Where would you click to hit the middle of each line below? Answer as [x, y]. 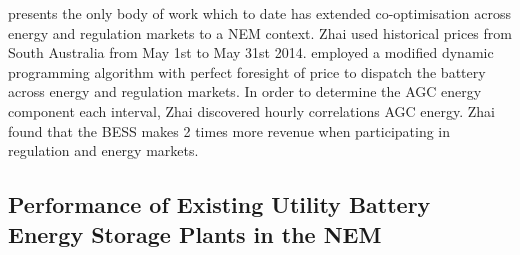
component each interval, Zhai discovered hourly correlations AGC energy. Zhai [251, 110]
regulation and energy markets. [103, 150]
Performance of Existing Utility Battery [219, 204]
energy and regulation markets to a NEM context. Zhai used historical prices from [260, 32]
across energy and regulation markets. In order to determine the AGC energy [245, 91]
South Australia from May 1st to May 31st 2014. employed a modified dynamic [251, 52]
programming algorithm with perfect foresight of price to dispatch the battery [247, 71]
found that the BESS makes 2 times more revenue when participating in [229, 130]
